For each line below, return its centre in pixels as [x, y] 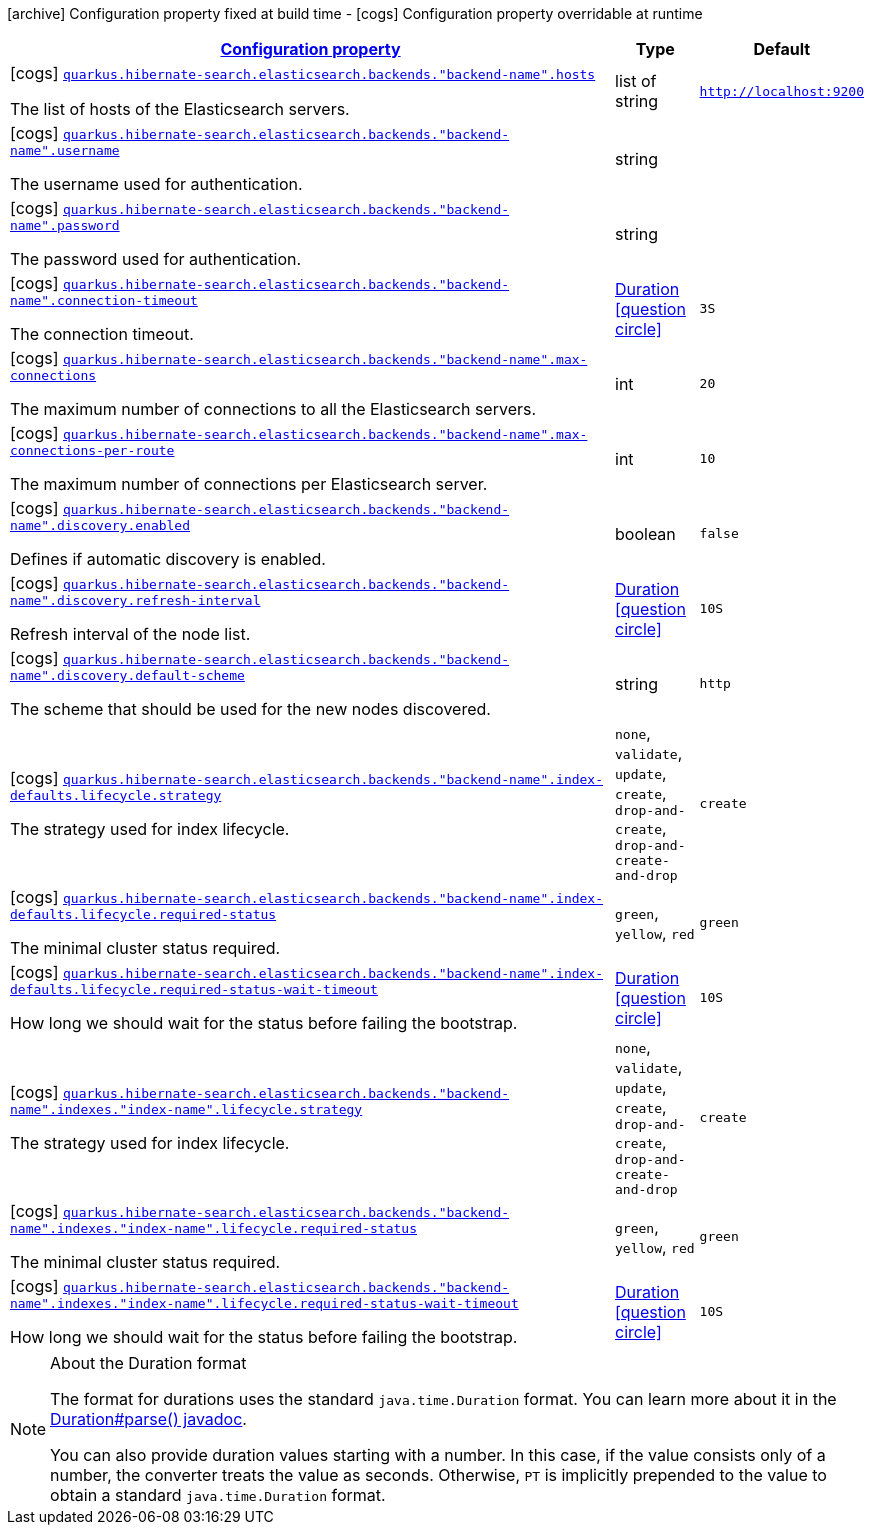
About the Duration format [148, 1363]
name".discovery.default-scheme [127, 675]
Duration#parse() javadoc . [148, 1419]
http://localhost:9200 [781, 91]
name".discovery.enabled [100, 525]
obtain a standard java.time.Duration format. [218, 1495]
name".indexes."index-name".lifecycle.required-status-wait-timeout [264, 1303]
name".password [65, 225]
